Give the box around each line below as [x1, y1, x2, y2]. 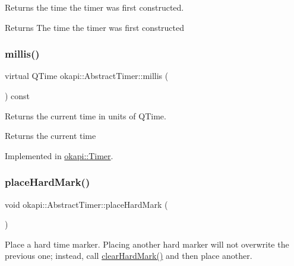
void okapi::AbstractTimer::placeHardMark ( [5, 198, 168, 210]
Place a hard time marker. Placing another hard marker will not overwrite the [5, 237, 289, 250]
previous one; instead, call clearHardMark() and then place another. [5, 249, 252, 262]
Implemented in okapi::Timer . [5, 149, 113, 161]
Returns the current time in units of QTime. [5, 109, 166, 122]
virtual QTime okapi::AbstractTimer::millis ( [5, 69, 169, 82]
